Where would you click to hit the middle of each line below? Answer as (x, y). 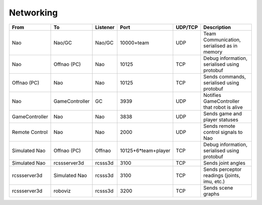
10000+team (135, 43)
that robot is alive (223, 107)
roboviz (62, 190)
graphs (211, 194)
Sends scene (218, 188)
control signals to (223, 132)
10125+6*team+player (145, 150)
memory (213, 52)
